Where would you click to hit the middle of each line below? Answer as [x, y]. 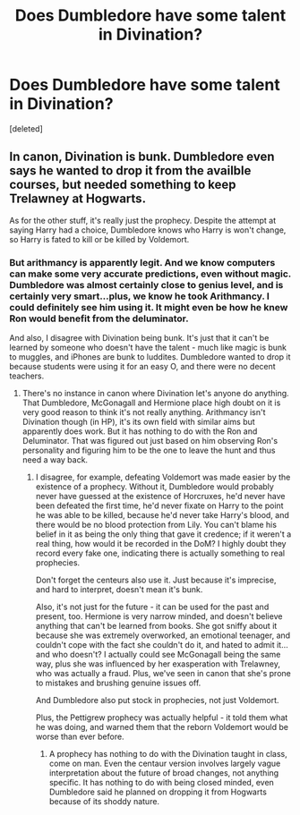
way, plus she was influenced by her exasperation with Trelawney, [158, 664]
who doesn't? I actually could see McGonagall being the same [167, 655]
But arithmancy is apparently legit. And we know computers [142, 262]
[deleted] [26, 128]
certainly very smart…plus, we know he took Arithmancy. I [140, 296]
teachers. [27, 376]
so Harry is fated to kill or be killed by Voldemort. [99, 239]
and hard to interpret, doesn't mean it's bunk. [119, 590]
